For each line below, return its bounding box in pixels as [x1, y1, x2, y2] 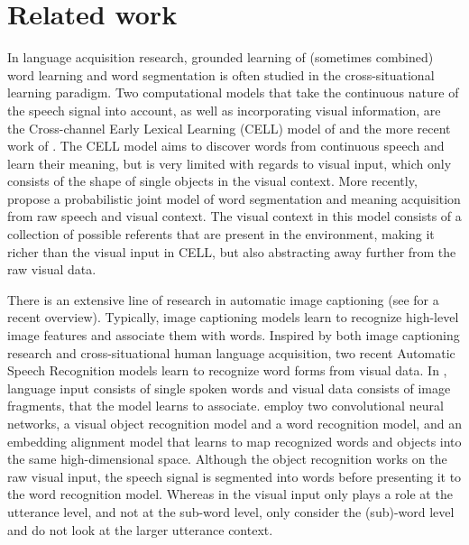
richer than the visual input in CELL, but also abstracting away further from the [7, 242, 456, 261]
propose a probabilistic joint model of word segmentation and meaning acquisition [7, 189, 461, 208]
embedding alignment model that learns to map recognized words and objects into [7, 431, 462, 450]
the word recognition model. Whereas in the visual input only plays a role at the [7, 485, 453, 503]
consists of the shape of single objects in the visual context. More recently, [7, 171, 418, 190]
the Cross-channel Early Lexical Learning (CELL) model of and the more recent [7, 118, 451, 137]
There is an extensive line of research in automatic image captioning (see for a [7, 290, 439, 309]
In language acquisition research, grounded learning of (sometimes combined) [7, 48, 434, 67]
